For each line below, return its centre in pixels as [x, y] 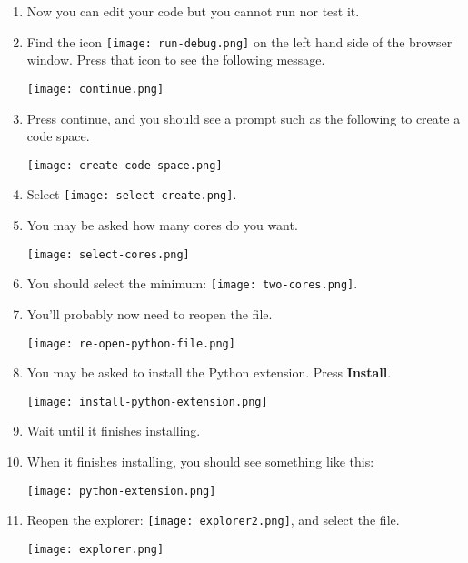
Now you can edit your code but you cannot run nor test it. [193, 11]
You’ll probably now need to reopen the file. [149, 313]
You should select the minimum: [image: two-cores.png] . [192, 283]
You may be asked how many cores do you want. [162, 225]
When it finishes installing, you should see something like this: [200, 461]
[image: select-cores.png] [108, 254]
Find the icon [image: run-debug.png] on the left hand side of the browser [239, 41]
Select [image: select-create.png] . [132, 194]
